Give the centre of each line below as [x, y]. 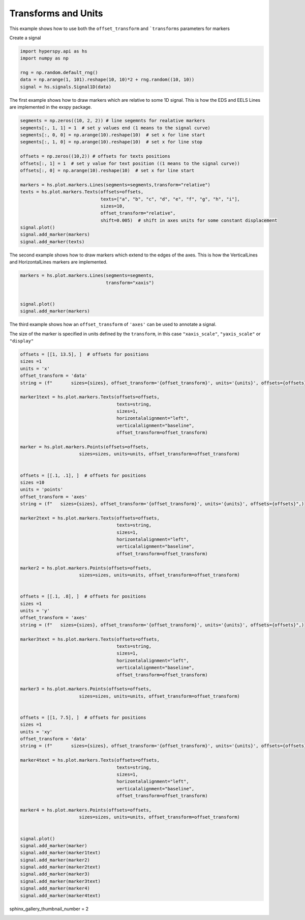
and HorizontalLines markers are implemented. [58, 262]
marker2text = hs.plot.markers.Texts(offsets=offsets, [90, 518]
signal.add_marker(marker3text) [60, 881]
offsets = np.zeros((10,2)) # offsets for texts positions [95, 156]
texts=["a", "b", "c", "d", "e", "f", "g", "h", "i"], [170, 199]
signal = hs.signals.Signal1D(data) [66, 87]
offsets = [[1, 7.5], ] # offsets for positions [83, 717]
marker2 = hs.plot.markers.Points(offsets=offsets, [86, 568]
